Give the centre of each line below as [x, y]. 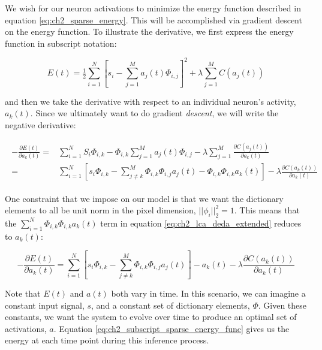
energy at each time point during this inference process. [107, 340]
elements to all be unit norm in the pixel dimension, [100, 210]
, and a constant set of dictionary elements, [171, 305]
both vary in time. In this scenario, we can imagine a [208, 293]
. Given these [282, 305]
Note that [23, 293]
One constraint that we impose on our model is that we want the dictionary [144, 198]
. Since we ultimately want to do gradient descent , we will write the [154, 113]
